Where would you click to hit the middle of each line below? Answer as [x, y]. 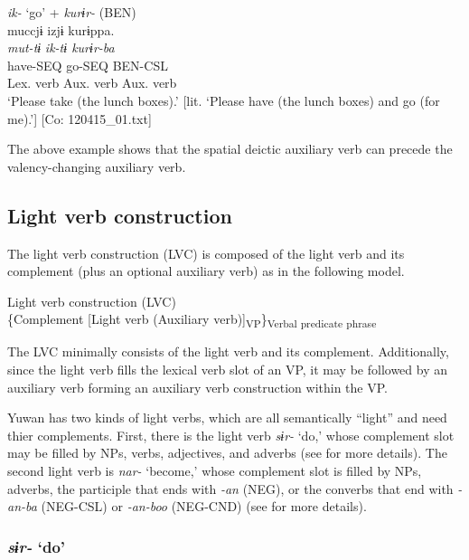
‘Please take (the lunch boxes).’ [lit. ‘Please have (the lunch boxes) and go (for [224, 100]
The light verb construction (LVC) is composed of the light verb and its [206, 253]
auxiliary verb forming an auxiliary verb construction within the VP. [197, 387]
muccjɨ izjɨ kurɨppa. [61, 29]
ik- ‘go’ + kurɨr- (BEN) [72, 12]
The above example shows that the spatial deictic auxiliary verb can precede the [230, 149]
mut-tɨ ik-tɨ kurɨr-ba [61, 47]
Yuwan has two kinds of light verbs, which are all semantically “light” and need [227, 418]
